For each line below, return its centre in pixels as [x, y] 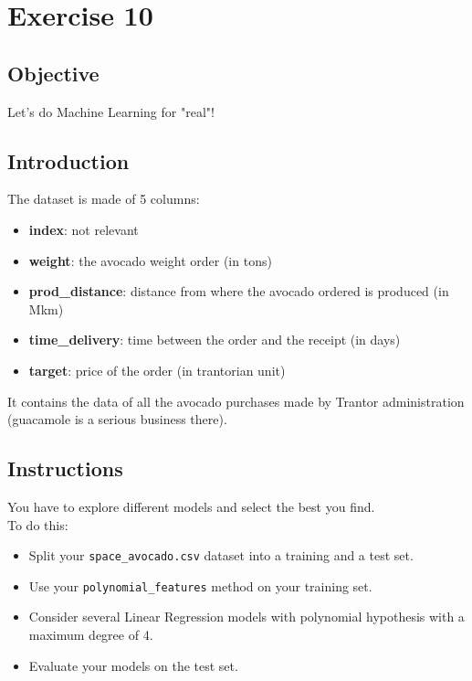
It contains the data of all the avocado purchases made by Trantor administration [236, 401]
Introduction [68, 160]
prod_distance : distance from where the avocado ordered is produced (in [239, 291]
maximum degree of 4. [91, 635]
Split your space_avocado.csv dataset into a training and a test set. [221, 555]
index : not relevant [84, 229]
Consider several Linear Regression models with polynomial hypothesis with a [246, 617]
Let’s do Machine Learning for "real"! [111, 111]
